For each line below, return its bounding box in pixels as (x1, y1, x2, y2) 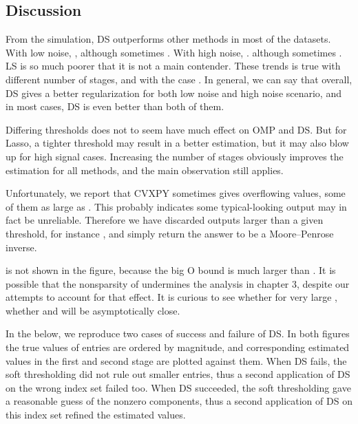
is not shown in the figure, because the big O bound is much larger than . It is (6, 263, 336, 277)
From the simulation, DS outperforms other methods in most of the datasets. (6, 32, 331, 46)
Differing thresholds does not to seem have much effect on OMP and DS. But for (6, 122, 347, 136)
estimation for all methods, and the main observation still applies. (6, 162, 284, 177)
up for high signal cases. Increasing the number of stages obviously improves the (6, 149, 344, 163)
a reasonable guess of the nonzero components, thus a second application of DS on (6, 394, 352, 408)
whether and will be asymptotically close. (6, 303, 180, 317)
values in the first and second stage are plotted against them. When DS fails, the (6, 353, 347, 368)
